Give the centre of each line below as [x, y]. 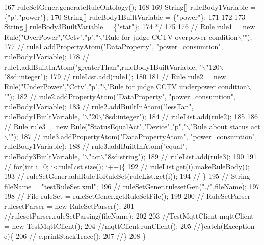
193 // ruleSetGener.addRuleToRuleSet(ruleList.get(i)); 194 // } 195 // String [127, 176]
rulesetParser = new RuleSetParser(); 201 [69, 206]
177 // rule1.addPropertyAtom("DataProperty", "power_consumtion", [114, 47]
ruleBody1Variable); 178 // [47, 56]
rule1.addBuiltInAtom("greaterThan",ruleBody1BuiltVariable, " [103, 66]
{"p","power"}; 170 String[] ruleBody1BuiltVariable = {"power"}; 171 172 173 [125, 17]
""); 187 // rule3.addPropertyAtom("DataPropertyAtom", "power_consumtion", [133, 136]
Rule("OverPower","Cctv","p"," [51, 36]
